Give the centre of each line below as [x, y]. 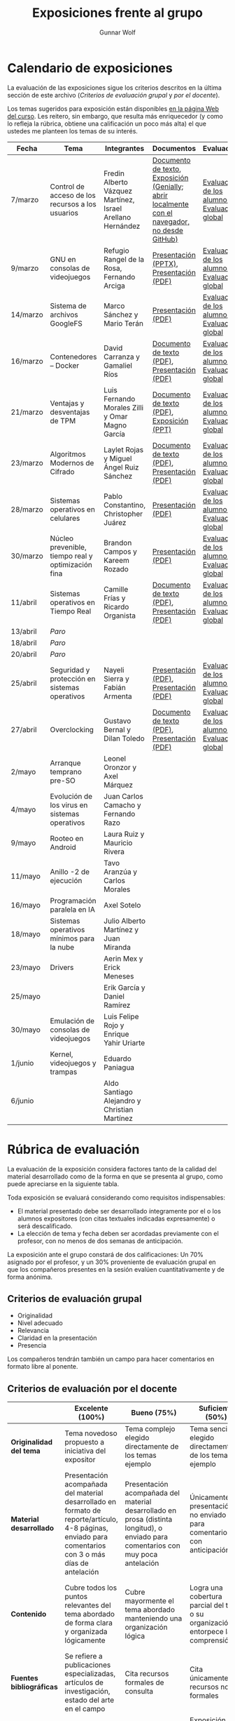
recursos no [209, 1687]
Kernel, [62, 1054]
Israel [113, 208]
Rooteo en [67, 838]
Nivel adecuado [40, 1323]
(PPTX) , [165, 263]
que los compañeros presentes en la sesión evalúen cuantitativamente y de [116, 1269]
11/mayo [26, 876]
